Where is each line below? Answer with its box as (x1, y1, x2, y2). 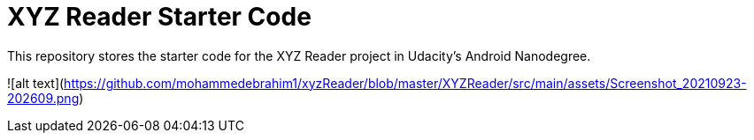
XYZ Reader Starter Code (7, 2, 312, 32)
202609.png (7, 90, 80, 106)
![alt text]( (7, 75, 65, 91)
